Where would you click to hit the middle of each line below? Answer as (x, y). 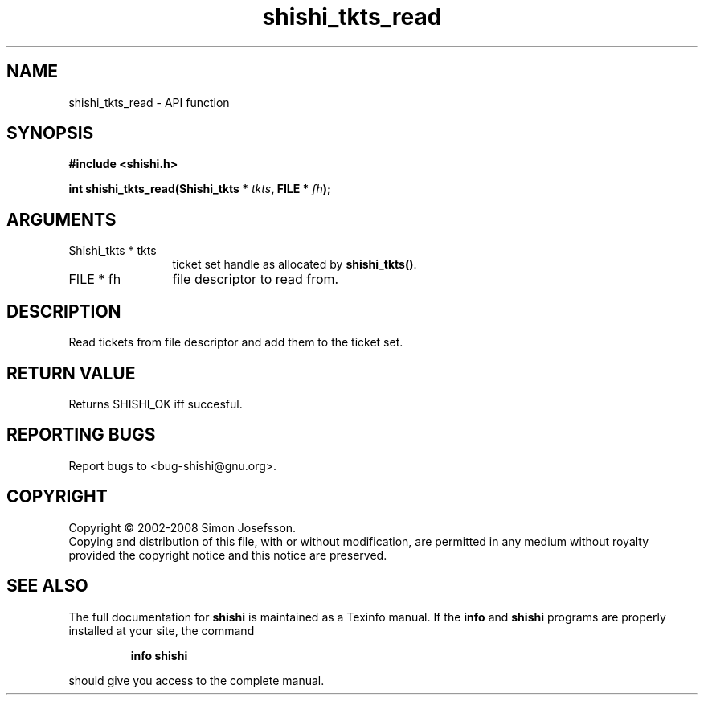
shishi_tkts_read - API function (149, 102)
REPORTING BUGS (81, 435)
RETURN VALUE (71, 373)
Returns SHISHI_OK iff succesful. (156, 404)
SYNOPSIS (50, 133)
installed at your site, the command (162, 630)
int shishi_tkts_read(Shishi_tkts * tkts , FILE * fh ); (200, 189)
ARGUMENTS (61, 219)
